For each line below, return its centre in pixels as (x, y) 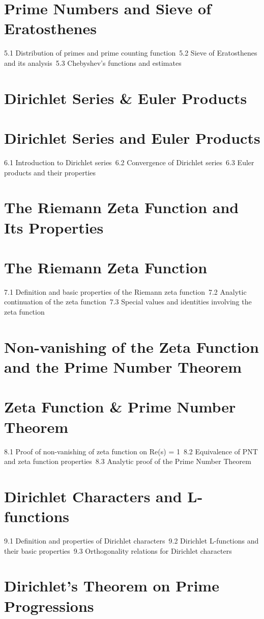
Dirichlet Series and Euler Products (132, 138)
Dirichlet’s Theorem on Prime (112, 586)
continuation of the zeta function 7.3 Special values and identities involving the (128, 302)
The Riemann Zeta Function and (122, 207)
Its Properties (54, 227)
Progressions (49, 605)
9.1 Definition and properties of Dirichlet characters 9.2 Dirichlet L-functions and (131, 541)
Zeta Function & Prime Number (120, 407)
